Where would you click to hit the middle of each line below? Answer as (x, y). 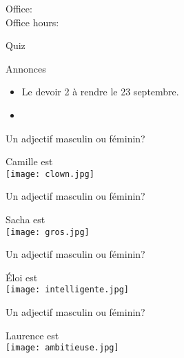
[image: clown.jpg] (50, 174)
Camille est (29, 161)
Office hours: (32, 22)
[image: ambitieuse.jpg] (62, 348)
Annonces (26, 68)
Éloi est (22, 277)
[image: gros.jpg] (48, 232)
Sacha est (25, 219)
